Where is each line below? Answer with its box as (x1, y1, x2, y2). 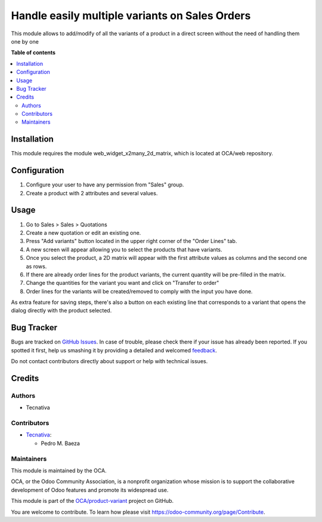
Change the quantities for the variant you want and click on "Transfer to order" (26, 280, 219, 287)
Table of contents (11, 49, 56, 56)
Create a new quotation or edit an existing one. (26, 229, 141, 236)
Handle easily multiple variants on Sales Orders (11, 9, 251, 22)
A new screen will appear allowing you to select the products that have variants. (26, 245, 223, 253)
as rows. (26, 263, 47, 270)
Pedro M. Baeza (41, 440, 80, 447)
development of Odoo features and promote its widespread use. (11, 486, 169, 493)
